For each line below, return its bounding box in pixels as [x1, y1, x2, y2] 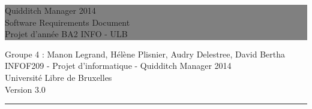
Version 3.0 [5, 83, 46, 95]
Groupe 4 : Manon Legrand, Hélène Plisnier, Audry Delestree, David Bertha [5, 47, 285, 60]
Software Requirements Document [5, 16, 130, 28]
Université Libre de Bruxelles [5, 71, 112, 83]
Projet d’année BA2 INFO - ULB [5, 28, 128, 40]
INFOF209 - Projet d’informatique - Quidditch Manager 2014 [5, 59, 232, 72]
